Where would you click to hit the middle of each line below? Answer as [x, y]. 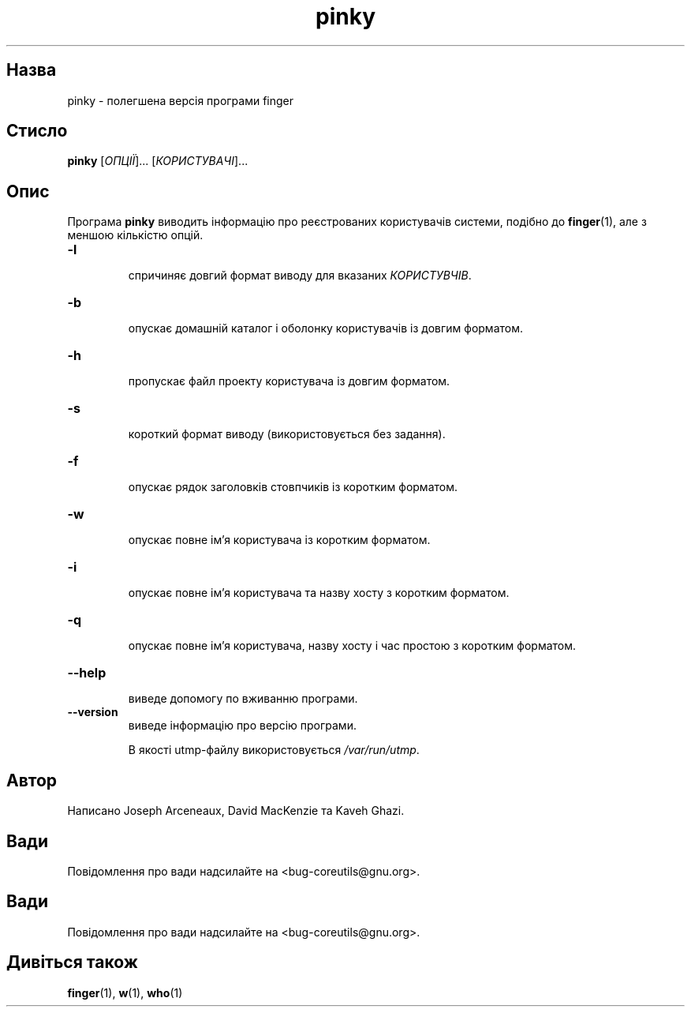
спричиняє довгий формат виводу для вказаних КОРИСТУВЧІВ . [300, 276]
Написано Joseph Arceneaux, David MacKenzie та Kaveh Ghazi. [236, 811]
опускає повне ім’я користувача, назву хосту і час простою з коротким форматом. [352, 646]
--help [87, 673]
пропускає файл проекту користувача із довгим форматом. [289, 381]
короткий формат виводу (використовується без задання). [287, 434]
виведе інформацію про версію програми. [242, 726]
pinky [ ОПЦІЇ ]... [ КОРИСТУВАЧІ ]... [158, 161]
